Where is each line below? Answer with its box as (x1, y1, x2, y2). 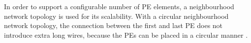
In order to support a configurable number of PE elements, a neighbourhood (4, 1, 234, 11)
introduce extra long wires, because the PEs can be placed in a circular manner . (4, 29, 248, 40)
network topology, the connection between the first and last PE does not (4, 20, 223, 30)
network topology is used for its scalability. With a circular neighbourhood (4, 11, 229, 21)
